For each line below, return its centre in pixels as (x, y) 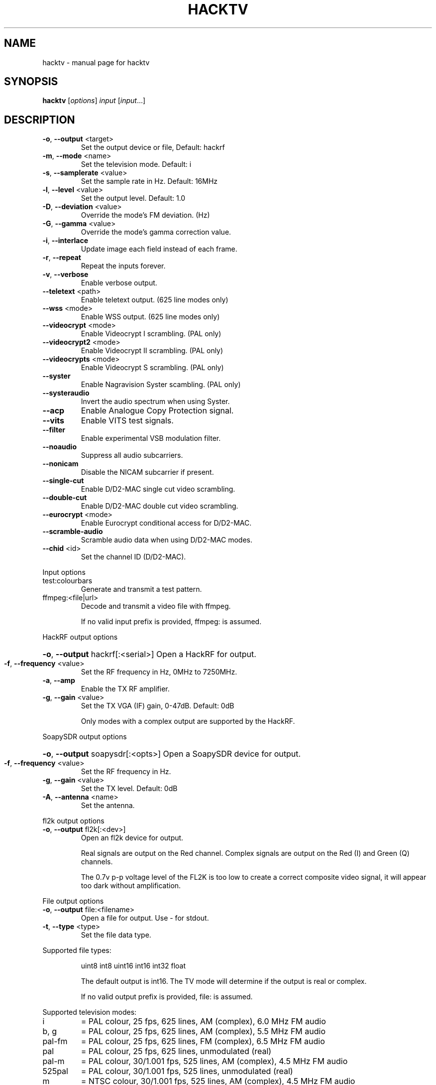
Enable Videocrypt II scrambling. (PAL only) (152, 351)
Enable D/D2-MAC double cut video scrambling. (160, 506)
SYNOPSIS (31, 82)
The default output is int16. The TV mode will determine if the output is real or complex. (224, 981)
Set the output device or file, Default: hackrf (153, 147)
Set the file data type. (116, 935)
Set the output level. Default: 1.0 (133, 198)
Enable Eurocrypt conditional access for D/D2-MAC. (166, 523)
